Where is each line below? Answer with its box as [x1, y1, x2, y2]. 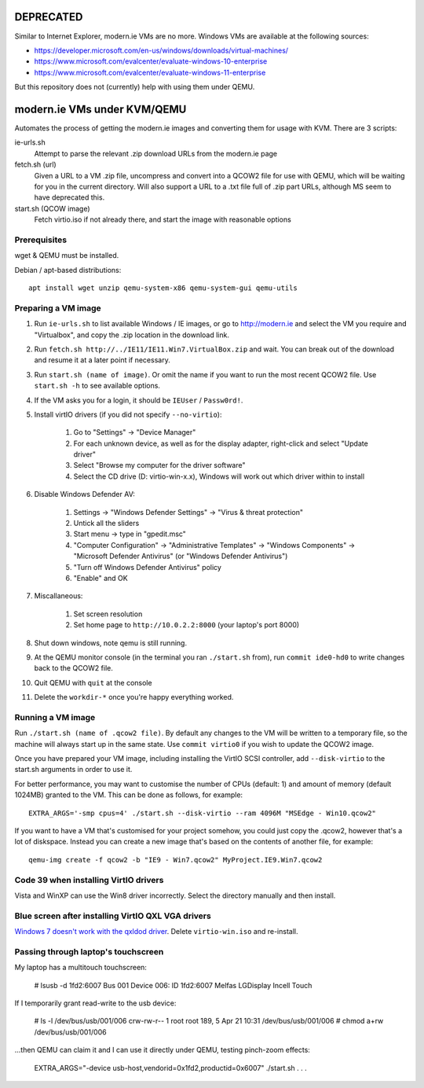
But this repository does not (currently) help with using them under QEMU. [14, 83, 255, 92]
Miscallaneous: [34, 591, 83, 601]
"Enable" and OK [73, 573, 129, 583]
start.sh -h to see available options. [34, 381, 161, 391]
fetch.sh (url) [14, 160, 57, 169]
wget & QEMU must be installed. [14, 251, 119, 260]
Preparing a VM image [14, 303, 101, 314]
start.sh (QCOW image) [14, 204, 90, 213]
